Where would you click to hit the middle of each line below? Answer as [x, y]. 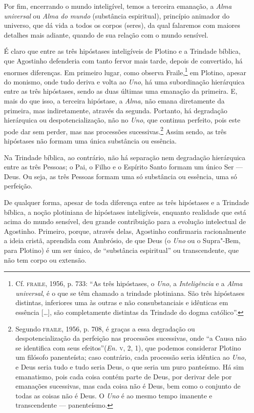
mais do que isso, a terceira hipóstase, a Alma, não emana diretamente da [114, 101]
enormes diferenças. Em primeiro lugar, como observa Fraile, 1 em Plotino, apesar [125, 71]
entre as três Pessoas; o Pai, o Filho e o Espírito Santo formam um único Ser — [124, 167]
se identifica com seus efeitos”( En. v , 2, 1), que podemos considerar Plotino [128, 347]
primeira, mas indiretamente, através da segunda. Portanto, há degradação [116, 110]
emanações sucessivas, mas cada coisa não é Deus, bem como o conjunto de [128, 386]
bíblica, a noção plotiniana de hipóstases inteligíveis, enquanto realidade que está [125, 212]
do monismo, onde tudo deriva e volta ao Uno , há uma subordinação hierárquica [124, 81]
